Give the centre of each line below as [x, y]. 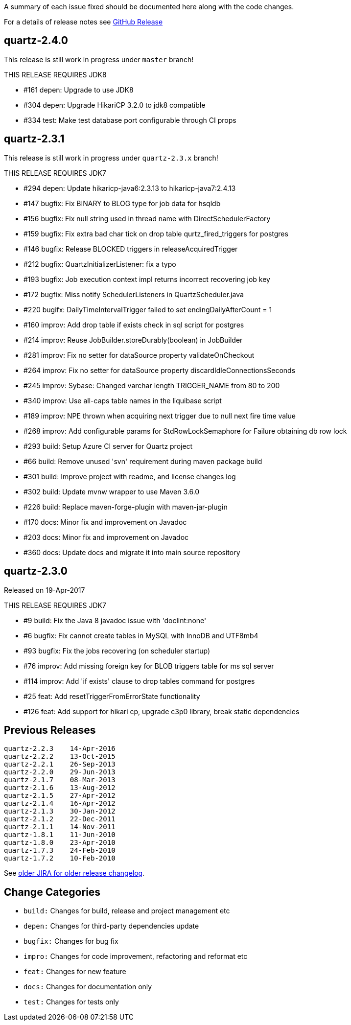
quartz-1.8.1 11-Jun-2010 [60, 835]
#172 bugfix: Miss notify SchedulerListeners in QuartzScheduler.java [134, 294]
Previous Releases [50, 730]
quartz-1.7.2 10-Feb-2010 [60, 858]
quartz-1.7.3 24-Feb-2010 [60, 850]
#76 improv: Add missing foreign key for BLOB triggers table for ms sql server [149, 666]
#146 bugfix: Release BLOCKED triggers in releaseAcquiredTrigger [131, 249]
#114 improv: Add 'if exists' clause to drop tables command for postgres [139, 681]
